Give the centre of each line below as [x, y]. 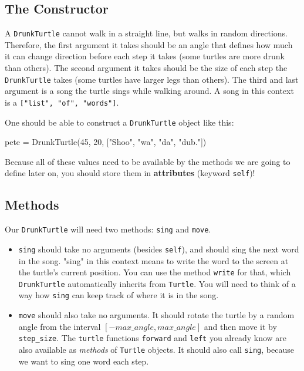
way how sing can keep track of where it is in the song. [119, 295]
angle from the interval [60, 326]
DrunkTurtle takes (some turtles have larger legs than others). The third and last [152, 79]
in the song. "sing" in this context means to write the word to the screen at [153, 260]
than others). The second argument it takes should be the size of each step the [146, 68]
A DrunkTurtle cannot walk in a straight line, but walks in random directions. [146, 33]
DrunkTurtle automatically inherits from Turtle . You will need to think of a [157, 283]
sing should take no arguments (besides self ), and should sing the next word [159, 249]
